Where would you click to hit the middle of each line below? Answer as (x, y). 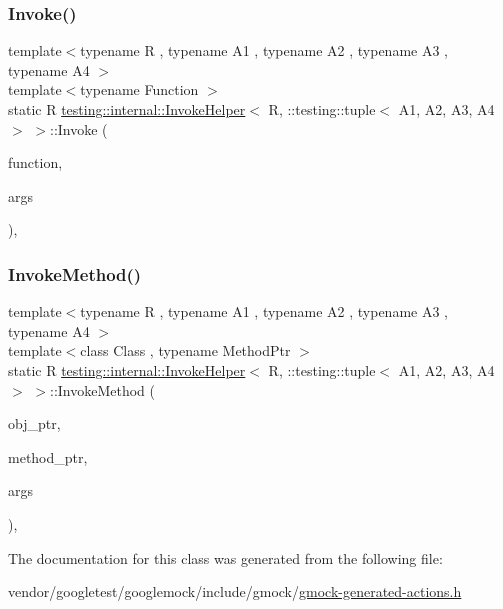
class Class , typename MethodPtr (185, 350)
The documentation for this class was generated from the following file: (225, 557)
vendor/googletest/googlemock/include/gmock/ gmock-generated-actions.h (235, 591)
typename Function (139, 89)
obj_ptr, (34, 423)
